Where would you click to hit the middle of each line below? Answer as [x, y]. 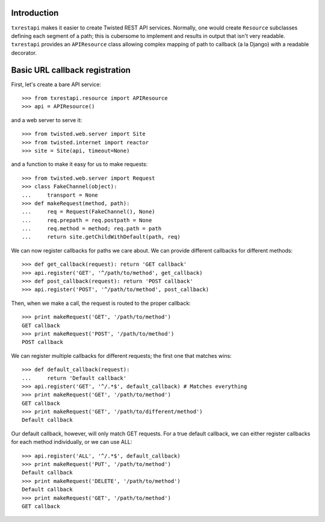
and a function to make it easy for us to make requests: [79, 164]
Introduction [35, 13]
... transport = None [60, 195]
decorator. [24, 53]
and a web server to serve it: [47, 120]
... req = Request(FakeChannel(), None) [89, 212]
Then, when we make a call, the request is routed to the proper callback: [101, 303]
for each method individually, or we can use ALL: [72, 442]
